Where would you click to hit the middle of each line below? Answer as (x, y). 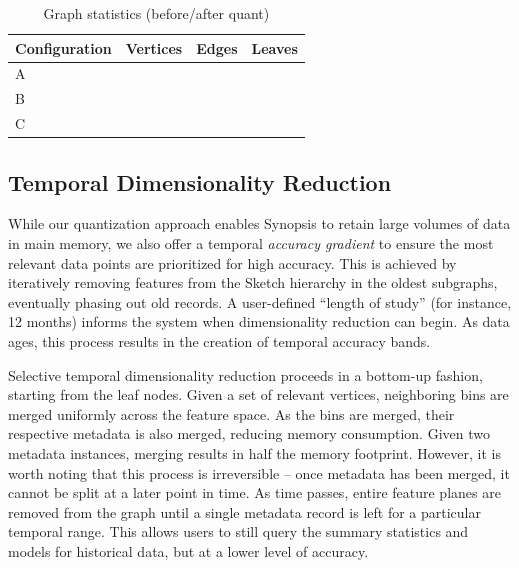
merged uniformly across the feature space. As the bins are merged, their (231, 413)
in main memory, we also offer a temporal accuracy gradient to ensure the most (251, 243)
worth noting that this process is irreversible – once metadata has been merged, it (259, 472)
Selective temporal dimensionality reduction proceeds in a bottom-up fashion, (245, 374)
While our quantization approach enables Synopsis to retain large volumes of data (259, 223)
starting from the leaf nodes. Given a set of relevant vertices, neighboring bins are (258, 394)
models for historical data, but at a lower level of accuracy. (188, 550)
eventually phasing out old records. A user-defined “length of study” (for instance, (260, 301)
